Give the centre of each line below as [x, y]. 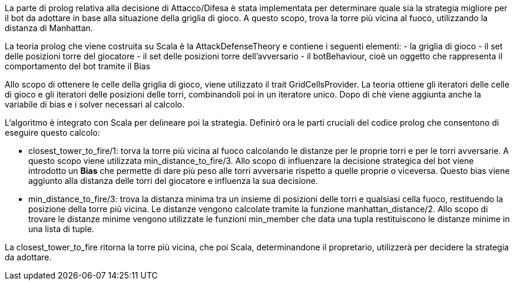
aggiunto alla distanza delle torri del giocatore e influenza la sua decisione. [173, 181]
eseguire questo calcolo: [52, 133]
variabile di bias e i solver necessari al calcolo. [95, 104]
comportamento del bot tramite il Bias [78, 66]
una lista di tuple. [61, 229]
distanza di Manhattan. [49, 28]
